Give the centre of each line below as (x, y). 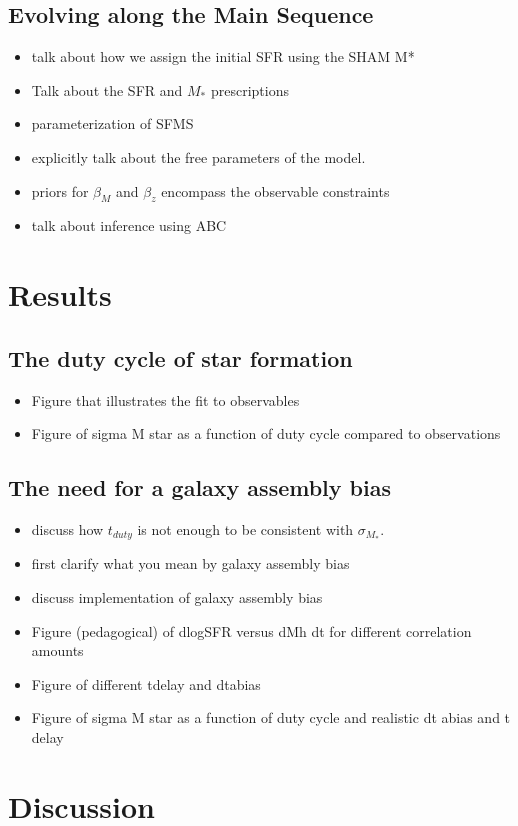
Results (60, 294)
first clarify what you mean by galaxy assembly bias (190, 563)
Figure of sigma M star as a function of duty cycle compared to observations (266, 433)
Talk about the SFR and (107, 89)
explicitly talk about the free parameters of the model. (198, 156)
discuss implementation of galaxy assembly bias (177, 596)
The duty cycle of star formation (180, 357)
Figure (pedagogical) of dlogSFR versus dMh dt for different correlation (251, 630)
